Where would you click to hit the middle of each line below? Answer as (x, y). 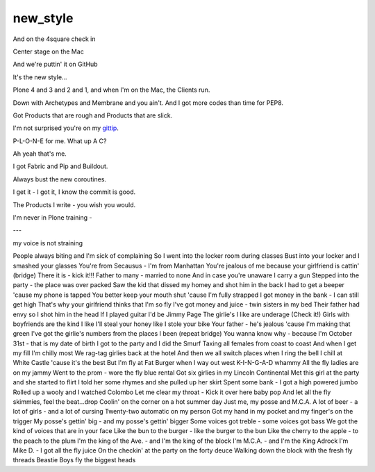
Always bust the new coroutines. (60, 179)
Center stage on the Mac (49, 51)
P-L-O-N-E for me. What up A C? (60, 141)
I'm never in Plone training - (52, 218)
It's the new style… (40, 77)
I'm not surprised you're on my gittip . (66, 128)
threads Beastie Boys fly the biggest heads (74, 460)
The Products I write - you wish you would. (74, 204)
